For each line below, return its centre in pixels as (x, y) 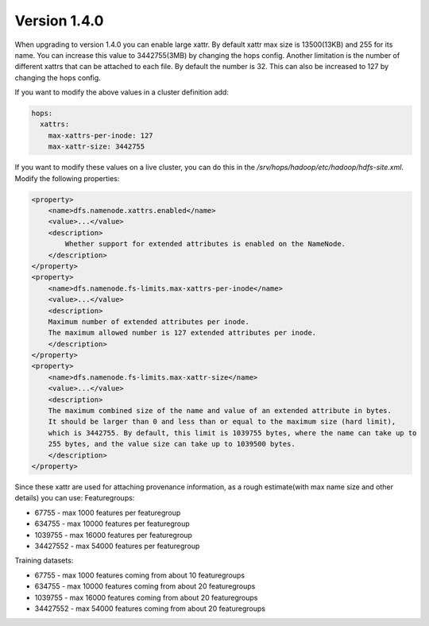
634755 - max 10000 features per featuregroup (112, 524)
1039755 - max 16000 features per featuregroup (113, 535)
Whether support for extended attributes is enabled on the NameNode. (205, 244)
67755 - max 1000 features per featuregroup (108, 512)
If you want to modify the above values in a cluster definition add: (122, 92)
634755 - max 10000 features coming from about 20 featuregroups (145, 586)
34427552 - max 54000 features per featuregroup (117, 546)
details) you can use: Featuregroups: (75, 498)
